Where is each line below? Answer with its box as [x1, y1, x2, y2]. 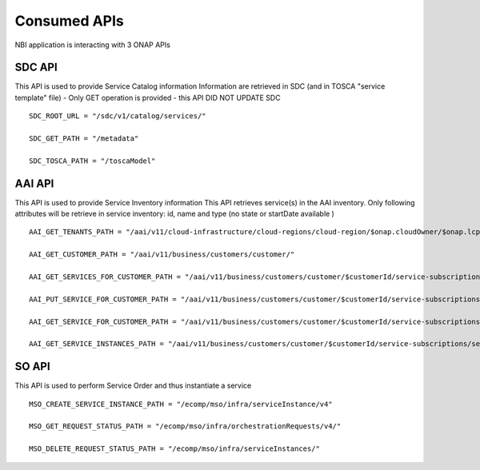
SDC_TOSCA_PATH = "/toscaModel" [29, 156, 156, 165]
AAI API [14, 177, 54, 190]
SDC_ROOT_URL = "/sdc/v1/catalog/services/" [29, 112, 207, 121]
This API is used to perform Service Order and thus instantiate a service [14, 380, 252, 391]
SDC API [14, 61, 58, 74]
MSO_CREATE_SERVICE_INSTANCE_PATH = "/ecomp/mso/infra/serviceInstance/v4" [29, 400, 333, 408]
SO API [14, 360, 51, 373]
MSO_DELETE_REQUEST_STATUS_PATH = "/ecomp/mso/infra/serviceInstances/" [29, 444, 320, 453]
